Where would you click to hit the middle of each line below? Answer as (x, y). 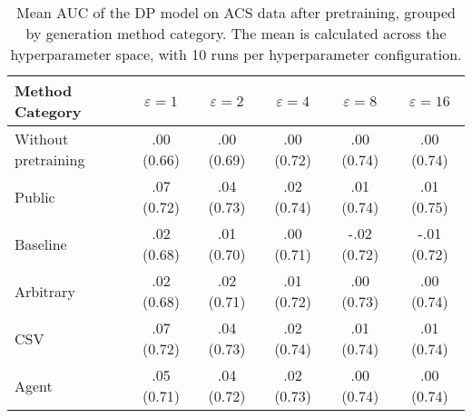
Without (42, 139)
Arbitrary (45, 291)
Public (35, 196)
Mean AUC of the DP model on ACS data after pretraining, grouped (236, 12)
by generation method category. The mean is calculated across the (236, 33)
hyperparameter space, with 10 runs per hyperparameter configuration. (236, 54)
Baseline (41, 244)
